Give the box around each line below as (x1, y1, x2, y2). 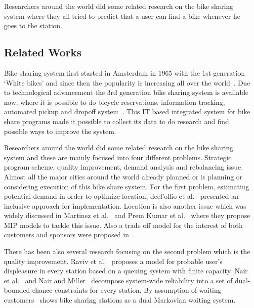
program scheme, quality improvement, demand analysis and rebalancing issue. (4, 162, 243, 172)
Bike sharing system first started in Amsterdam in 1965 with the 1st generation (4, 67, 245, 78)
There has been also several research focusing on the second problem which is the (4, 246, 251, 257)
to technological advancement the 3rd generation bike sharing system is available (4, 87, 249, 97)
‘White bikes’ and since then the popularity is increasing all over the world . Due (4, 77, 251, 88)
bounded (4, 285, 30, 295)
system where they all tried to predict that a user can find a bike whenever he (4, 10, 240, 21)
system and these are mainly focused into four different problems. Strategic (4, 152, 232, 162)
